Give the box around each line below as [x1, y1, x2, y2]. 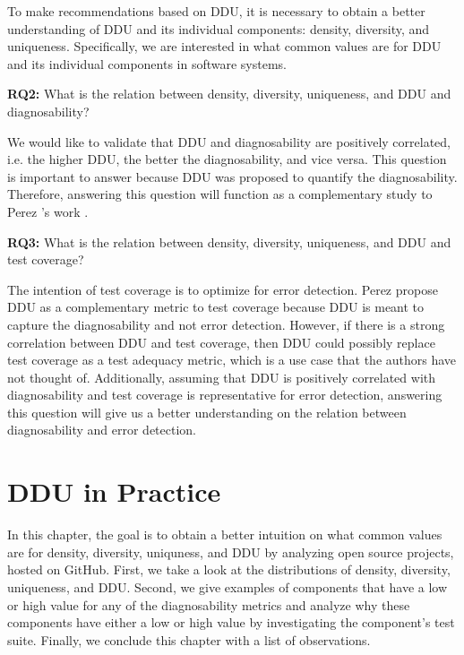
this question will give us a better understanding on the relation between [7, 402, 407, 421]
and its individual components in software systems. [7, 54, 288, 73]
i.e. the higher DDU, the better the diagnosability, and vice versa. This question [7, 150, 447, 168]
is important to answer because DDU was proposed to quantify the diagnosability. [7, 167, 458, 185]
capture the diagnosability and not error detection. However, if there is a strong [7, 315, 445, 333]
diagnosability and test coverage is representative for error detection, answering [7, 385, 443, 404]
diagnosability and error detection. [7, 420, 197, 439]
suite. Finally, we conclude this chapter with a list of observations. [7, 630, 371, 649]
